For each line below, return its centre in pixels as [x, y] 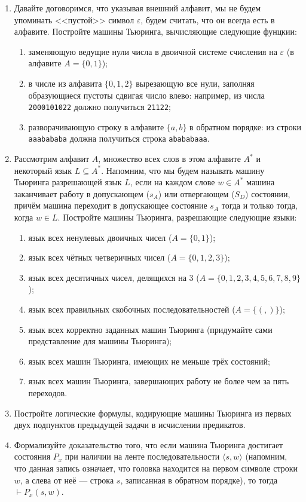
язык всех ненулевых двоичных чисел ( [100, 237]
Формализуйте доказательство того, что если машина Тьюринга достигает [149, 444]
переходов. [48, 392]
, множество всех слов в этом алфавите [169, 159]
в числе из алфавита [65, 83]
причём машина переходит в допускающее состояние [111, 205]
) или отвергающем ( [196, 193]
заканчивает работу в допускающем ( [82, 193]
